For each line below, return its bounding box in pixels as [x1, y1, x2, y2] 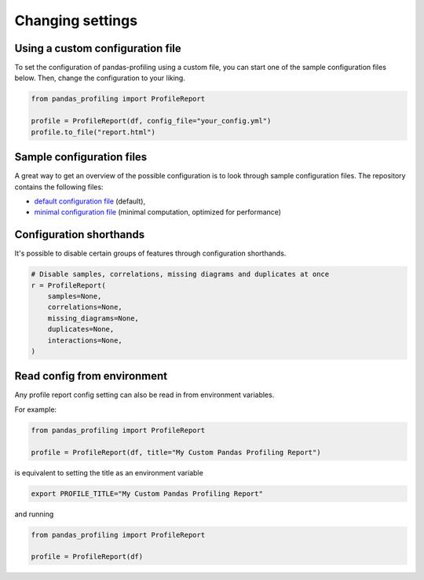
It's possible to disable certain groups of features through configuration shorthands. [14, 248, 287, 259]
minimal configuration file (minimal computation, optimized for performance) [34, 207, 282, 217]
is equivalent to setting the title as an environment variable [14, 468, 203, 477]
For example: [14, 405, 57, 414]
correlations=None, [47, 303, 123, 312]
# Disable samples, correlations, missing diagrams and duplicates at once [31, 270, 330, 279]
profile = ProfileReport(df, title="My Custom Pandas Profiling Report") [31, 448, 321, 457]
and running [14, 509, 54, 519]
